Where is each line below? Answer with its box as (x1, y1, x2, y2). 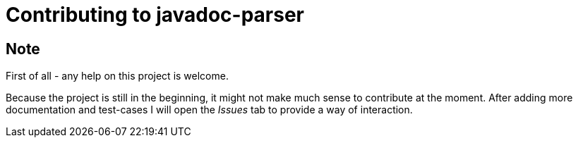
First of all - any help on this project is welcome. (6, 70, 229, 82)
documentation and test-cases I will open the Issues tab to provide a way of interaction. (6, 104, 413, 116)
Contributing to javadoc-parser (6, 3, 305, 27)
